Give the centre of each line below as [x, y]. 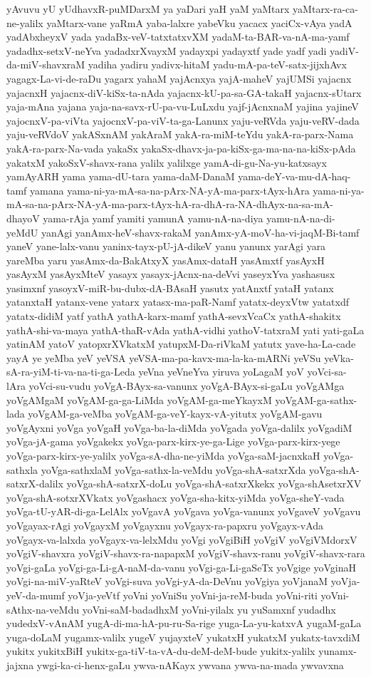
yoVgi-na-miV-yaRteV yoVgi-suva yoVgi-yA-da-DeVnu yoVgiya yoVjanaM [167, 581]
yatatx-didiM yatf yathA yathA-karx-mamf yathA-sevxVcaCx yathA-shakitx [174, 316]
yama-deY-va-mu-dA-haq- [294, 176]
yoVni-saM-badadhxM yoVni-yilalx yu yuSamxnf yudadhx [209, 609]
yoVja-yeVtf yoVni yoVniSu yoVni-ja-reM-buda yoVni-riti [193, 595]
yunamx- [338, 651]
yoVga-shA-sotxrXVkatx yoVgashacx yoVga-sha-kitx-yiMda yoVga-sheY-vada [176, 497]
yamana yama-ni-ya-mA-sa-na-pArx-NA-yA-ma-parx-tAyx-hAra [170, 190]
